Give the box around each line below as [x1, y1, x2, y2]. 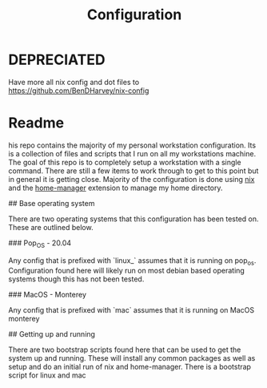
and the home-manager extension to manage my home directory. [8, 183, 223, 192]
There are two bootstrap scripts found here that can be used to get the [8, 345, 241, 354]
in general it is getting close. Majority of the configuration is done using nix [8, 174, 255, 184]
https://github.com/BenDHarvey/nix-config [8, 86, 149, 95]
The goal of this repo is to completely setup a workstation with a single [8, 157, 241, 167]
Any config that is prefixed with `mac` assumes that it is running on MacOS [8, 305, 254, 315]
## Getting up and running [8, 329, 96, 339]
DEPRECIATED [8, 51, 106, 69]
